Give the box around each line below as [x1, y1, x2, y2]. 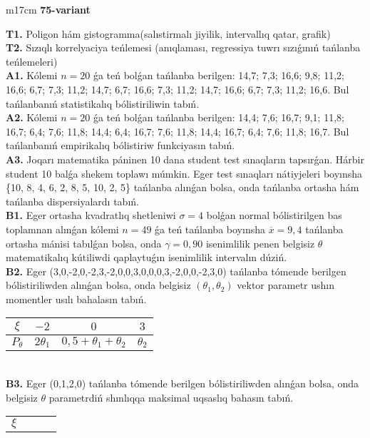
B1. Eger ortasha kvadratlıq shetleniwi [6, 208, 176, 223]
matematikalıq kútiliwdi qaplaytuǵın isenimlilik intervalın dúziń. [6, 250, 287, 265]
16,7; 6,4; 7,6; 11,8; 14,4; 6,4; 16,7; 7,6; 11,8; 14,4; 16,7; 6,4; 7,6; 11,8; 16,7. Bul [6, 123, 349, 138]
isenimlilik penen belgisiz [205, 235, 315, 250]
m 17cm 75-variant [6, 2, 91, 16]
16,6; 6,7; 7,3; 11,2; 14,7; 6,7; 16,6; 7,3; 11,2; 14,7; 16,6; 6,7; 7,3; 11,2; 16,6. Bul [6, 81, 349, 96]
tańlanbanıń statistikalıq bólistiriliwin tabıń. [6, 96, 200, 111]
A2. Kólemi [6, 110, 58, 125]
